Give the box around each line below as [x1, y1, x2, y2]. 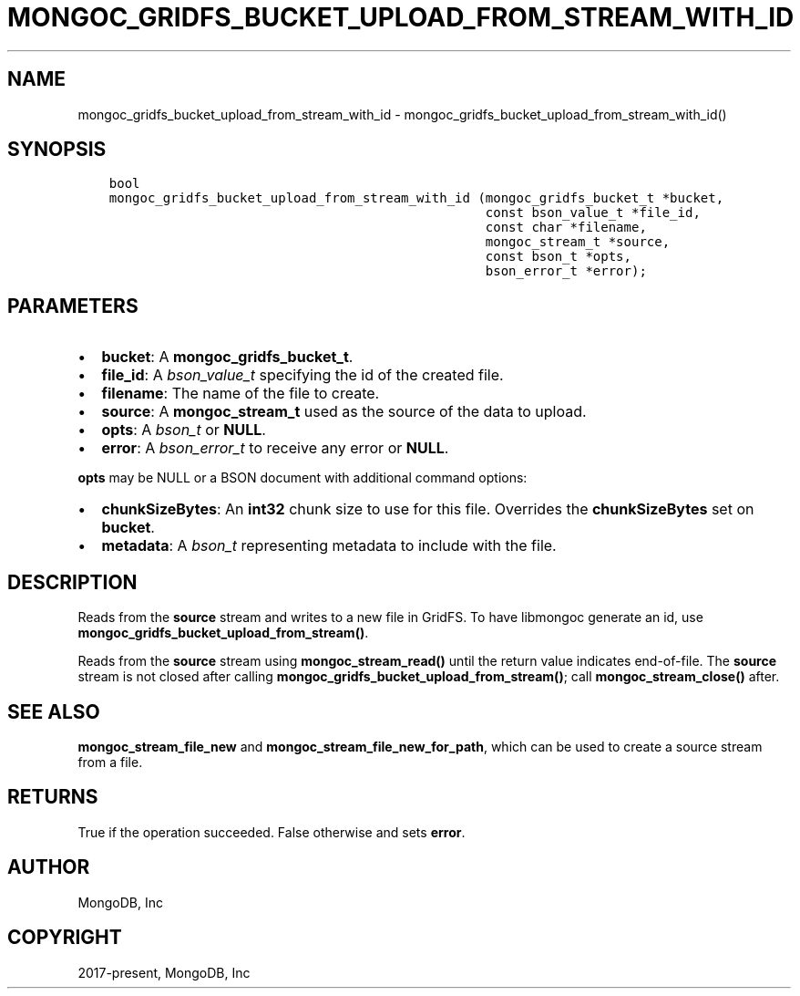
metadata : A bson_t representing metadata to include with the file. [101, 536, 557, 555]
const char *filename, [485, 220, 647, 235]
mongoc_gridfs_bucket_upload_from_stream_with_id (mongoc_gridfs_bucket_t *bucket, [108, 191, 724, 206]
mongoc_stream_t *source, [485, 234, 671, 250]
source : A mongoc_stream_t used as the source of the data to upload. [101, 402, 587, 421]
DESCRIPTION [7, 570, 138, 594]
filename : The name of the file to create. [101, 384, 380, 403]
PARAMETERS [7, 294, 138, 317]
